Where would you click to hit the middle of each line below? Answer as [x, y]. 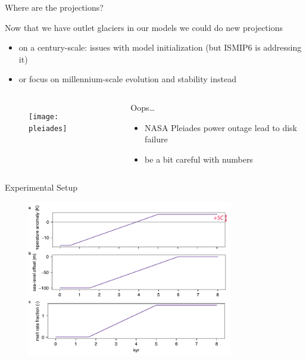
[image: [44, 116]
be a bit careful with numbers [199, 159]
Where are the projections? [54, 7]
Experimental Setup [41, 187]
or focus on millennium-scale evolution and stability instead [127, 79]
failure [156, 139]
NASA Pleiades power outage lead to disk [221, 127]
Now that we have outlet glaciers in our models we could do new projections [144, 27]
